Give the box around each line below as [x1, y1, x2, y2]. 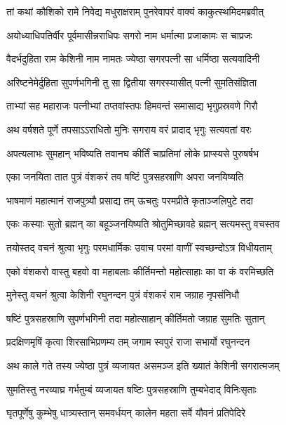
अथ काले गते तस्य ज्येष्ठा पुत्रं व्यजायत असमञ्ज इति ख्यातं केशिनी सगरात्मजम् [6, 358, 280, 372]
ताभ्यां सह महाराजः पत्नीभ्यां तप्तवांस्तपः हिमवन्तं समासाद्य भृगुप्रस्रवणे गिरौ [6, 98, 258, 113]
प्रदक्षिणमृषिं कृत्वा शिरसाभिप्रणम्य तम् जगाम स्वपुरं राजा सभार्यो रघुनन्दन [6, 334, 250, 349]
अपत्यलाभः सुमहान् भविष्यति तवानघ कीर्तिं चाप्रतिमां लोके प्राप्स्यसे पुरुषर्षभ [6, 145, 259, 160]
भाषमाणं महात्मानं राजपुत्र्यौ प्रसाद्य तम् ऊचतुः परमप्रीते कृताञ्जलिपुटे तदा [6, 192, 253, 207]
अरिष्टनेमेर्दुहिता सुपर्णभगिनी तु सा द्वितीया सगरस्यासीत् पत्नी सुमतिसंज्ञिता [6, 74, 257, 89]
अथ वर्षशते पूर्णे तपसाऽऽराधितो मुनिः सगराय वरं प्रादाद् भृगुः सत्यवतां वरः [6, 122, 252, 136]
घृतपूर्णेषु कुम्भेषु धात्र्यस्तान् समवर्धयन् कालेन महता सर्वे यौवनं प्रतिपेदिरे [6, 405, 246, 420]
